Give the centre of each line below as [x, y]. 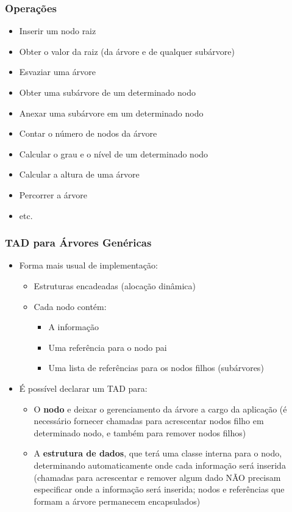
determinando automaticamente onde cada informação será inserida [160, 465]
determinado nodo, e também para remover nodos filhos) [140, 432]
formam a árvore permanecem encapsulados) [117, 501]
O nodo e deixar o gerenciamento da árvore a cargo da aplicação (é [160, 409]
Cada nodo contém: [70, 306]
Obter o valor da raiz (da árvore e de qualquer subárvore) [127, 51]
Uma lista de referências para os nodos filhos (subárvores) [156, 368]
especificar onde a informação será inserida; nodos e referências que [159, 489]
